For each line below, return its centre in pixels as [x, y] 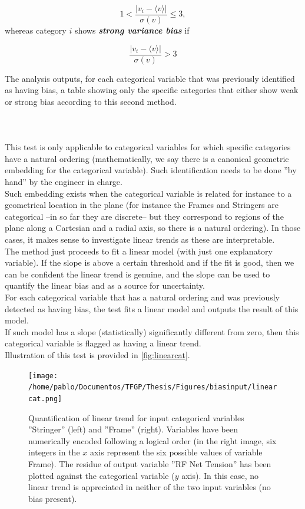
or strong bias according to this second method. [91, 101]
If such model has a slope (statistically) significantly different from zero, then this [152, 331]
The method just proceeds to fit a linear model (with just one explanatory [139, 251]
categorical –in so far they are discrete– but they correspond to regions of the [144, 216]
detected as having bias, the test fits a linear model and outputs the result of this [152, 308]
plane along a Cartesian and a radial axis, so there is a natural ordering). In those [153, 228]
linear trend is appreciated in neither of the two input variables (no [150, 487]
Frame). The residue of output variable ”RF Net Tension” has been [150, 463]
